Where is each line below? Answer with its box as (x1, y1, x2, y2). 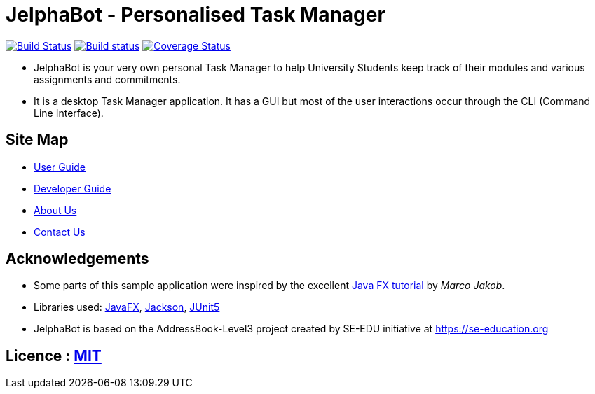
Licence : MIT (6, 346, 102, 365)
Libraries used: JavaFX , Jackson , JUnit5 (34, 301, 220, 314)
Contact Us (34, 225, 86, 238)
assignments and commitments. (34, 73, 181, 85)
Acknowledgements (6, 250, 149, 268)
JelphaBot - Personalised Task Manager (6, 3, 385, 27)
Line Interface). (34, 106, 104, 119)
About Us (34, 204, 77, 216)
